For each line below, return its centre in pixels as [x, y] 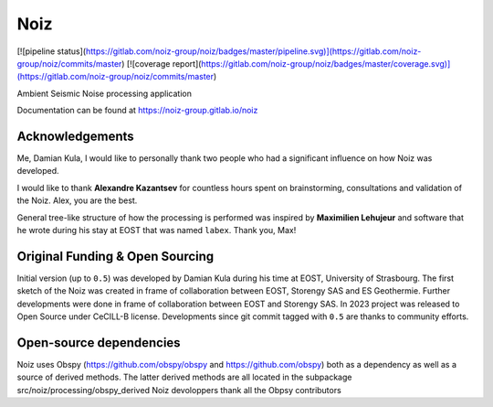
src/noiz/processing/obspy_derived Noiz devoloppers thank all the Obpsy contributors [179, 390]
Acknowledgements [75, 136]
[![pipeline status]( [52, 51]
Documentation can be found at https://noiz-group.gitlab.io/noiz [137, 111]
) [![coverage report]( [162, 63]
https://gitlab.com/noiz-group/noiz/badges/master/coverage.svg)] [326, 63]
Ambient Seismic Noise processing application [104, 93]
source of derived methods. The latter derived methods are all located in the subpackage [184, 377]
